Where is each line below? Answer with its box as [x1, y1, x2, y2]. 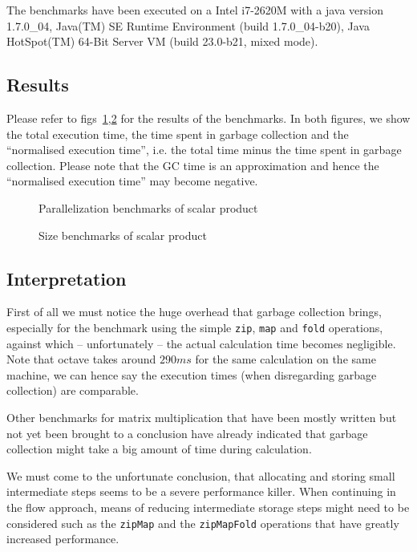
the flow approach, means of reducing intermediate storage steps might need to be [6, 498, 410, 515]
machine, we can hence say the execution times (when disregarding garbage [6, 366, 377, 383]
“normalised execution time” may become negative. [6, 172, 258, 189]
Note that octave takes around [6, 351, 156, 367]
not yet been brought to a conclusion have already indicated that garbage [6, 424, 368, 441]
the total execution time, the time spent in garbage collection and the [6, 125, 349, 142]
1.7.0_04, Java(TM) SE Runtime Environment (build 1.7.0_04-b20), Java [6, 17, 370, 34]
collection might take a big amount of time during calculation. [6, 440, 312, 457]
